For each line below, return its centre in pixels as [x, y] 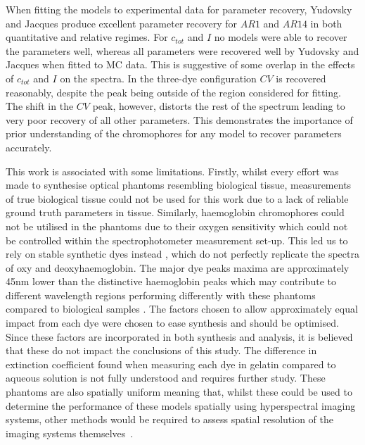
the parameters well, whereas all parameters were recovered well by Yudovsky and [182, 50]
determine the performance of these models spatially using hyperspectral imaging [181, 405]
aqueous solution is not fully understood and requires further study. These [166, 378]
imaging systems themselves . [70, 433]
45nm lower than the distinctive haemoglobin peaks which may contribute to [171, 281]
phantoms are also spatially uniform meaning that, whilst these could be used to [179, 392]
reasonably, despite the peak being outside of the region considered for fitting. [173, 92]
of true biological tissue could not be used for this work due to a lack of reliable [177, 198]
